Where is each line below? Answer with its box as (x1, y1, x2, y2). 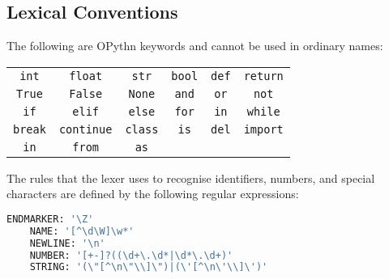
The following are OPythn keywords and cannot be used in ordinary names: (6, 37, 383, 54)
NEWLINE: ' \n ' (29, 237, 105, 249)
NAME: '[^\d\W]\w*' (29, 225, 135, 237)
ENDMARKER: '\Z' (6, 213, 94, 225)
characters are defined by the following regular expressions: (6, 185, 299, 202)
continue (58, 122, 113, 136)
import (243, 122, 284, 136)
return (243, 69, 284, 82)
